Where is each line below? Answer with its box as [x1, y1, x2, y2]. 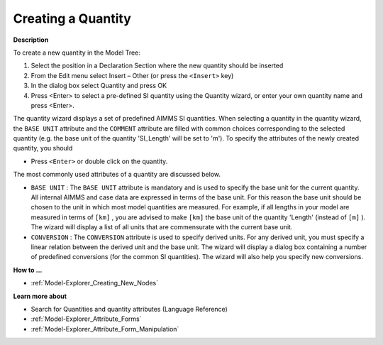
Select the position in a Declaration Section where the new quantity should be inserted [30, 61, 284, 70]
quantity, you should [13, 144, 73, 153]
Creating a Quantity [13, 11, 131, 26]
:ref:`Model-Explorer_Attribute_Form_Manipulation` [30, 324, 179, 333]
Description [13, 35, 49, 44]
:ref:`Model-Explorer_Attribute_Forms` [30, 314, 142, 323]
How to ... [13, 265, 43, 274]
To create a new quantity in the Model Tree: [13, 48, 141, 57]
